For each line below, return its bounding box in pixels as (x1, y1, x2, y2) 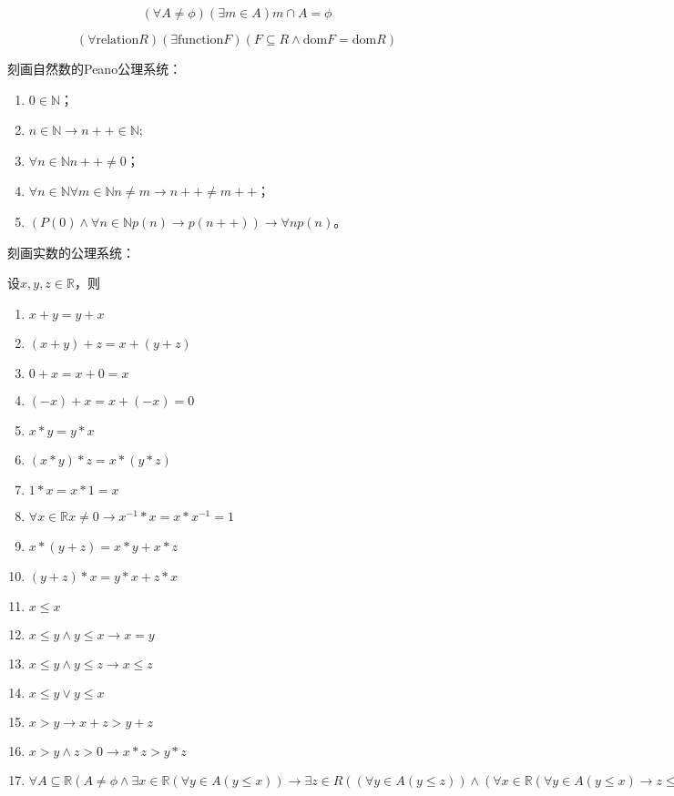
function (178, 34, 224, 46)
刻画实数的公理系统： (7, 242, 135, 261)
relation (96, 34, 139, 46)
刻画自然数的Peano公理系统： (7, 59, 182, 77)
